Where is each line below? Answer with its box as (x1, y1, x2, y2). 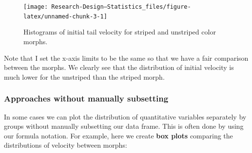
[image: (23, 3, 48, 10)
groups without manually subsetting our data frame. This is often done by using (4, 121, 244, 131)
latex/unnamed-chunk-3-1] (23, 13, 107, 20)
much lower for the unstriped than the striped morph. (4, 71, 165, 82)
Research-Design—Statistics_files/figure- (51, 3, 191, 10)
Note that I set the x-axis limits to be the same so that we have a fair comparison (4, 52, 249, 63)
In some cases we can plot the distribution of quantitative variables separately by (4, 111, 247, 121)
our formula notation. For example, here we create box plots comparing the (4, 130, 233, 140)
